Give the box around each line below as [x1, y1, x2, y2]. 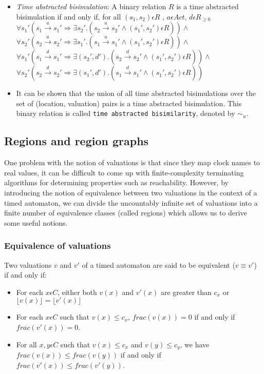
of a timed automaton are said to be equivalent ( [82, 259, 235, 270]
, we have [180, 339, 210, 349]
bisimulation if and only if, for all [16, 11, 121, 22]
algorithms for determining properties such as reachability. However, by [4, 177, 229, 188]
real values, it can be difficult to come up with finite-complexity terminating [4, 167, 244, 178]
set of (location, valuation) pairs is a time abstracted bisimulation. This [16, 97, 242, 108]
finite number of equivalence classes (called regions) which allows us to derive [4, 207, 247, 218]
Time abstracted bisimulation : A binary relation [16, 1, 166, 11]
